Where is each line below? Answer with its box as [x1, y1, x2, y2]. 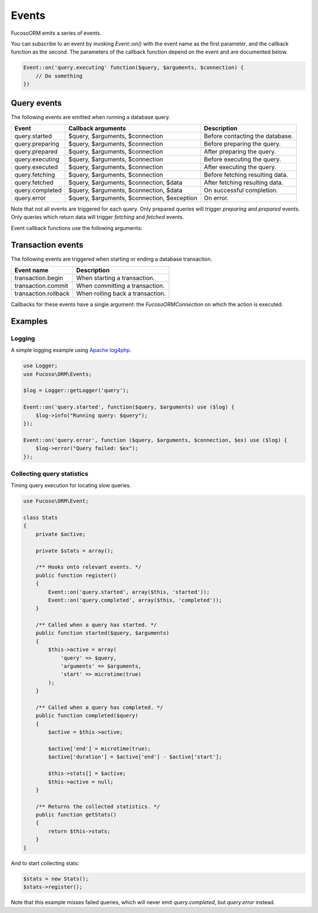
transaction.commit [14, 282, 68, 290]
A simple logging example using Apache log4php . [11, 347, 132, 354]
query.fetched [14, 178, 54, 186]
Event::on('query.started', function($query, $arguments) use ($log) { [23, 404, 235, 410]
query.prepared [14, 147, 58, 156]
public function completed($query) [35, 712, 138, 719]
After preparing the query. [204, 147, 276, 156]
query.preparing [14, 139, 59, 147]
